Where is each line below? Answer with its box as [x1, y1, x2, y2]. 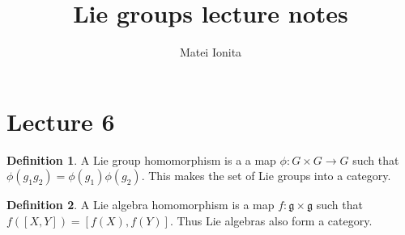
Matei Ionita [179, 44, 242, 61]
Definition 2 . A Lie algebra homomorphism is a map [6, 196, 275, 213]
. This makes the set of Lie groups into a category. [141, 167, 391, 184]
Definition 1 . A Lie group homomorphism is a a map [6, 151, 276, 168]
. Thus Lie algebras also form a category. [169, 212, 373, 229]
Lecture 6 [6, 104, 115, 137]
